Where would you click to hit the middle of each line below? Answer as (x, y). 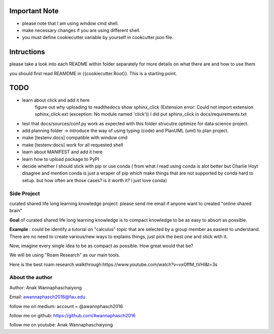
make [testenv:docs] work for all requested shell (73, 145)
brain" (16, 211)
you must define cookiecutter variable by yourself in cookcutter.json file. (98, 38)
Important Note (34, 11)
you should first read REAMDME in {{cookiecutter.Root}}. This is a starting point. (93, 73)
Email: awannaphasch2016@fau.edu (47, 297)
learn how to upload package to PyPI (61, 159)
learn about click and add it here (56, 100)
